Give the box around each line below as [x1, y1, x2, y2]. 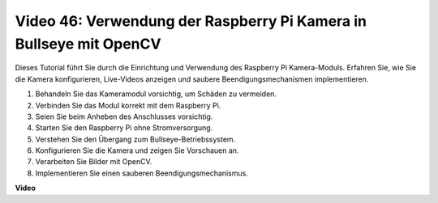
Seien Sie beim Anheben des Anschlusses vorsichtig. [35, 112, 213, 121]
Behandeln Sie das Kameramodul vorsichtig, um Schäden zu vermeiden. [35, 89, 277, 99]
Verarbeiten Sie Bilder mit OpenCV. [35, 157, 152, 167]
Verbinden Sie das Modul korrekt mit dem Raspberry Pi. [35, 100, 221, 110]
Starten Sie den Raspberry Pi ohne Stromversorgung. [35, 123, 213, 133]
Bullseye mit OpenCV [15, 35, 161, 53]
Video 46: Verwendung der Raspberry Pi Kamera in [15, 12, 367, 30]
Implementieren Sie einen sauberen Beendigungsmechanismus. [35, 168, 249, 178]
